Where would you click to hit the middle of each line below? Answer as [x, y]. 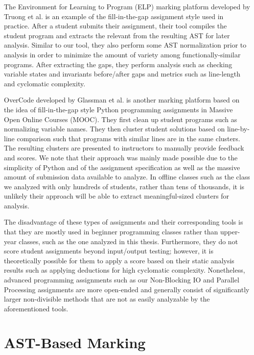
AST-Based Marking [75, 342]
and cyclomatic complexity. [45, 83]
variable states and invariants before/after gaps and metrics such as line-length [122, 74]
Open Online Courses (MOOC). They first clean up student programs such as [121, 119]
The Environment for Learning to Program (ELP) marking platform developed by [127, 6]
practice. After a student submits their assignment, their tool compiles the [115, 26]
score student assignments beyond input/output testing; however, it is [109, 251]
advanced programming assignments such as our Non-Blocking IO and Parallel [122, 280]
